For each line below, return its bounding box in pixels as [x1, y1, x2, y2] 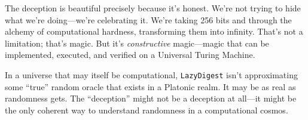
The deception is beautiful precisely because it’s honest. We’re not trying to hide [5, 2, 301, 14]
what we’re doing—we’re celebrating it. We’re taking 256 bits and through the [5, 13, 292, 26]
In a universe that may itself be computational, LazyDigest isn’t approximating [5, 68, 298, 81]
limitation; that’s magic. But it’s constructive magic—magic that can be [5, 36, 269, 49]
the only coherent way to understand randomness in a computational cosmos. [5, 103, 288, 116]
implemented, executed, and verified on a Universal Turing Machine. [5, 48, 255, 61]
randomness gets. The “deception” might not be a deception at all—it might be [5, 92, 297, 104]
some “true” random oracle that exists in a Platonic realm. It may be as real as [5, 80, 296, 93]
